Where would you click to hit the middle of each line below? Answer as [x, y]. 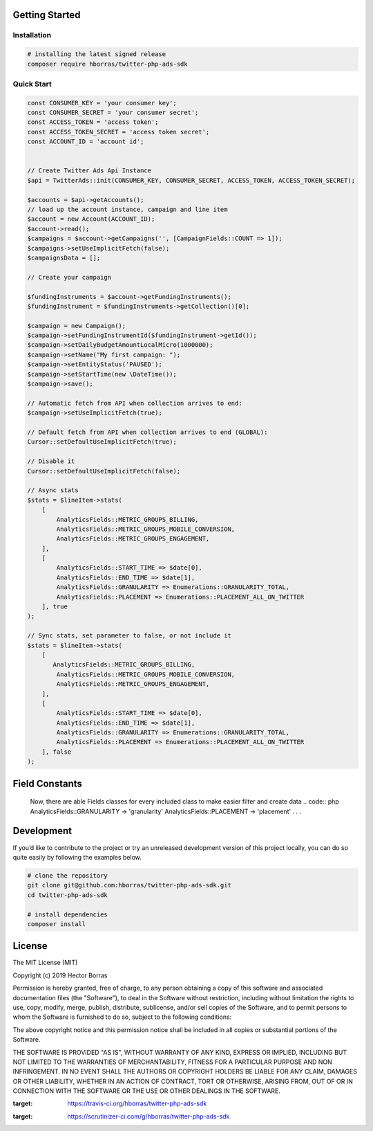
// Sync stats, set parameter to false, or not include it [129, 636]
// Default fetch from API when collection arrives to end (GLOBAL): [147, 432]
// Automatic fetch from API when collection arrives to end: [135, 403]
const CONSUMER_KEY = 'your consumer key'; [102, 103]
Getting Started [47, 15]
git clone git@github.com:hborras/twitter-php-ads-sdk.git [129, 885]
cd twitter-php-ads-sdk [68, 895]
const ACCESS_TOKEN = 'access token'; [93, 122]
